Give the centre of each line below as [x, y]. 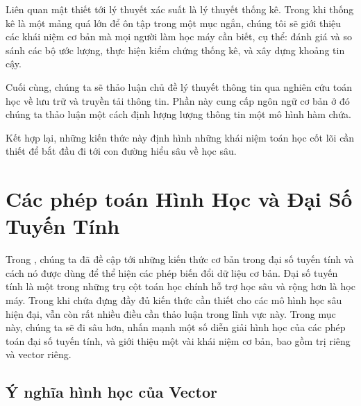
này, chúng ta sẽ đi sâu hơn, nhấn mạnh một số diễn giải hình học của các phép [176, 327]
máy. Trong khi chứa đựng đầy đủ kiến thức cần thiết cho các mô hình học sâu [174, 300]
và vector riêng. [39, 354]
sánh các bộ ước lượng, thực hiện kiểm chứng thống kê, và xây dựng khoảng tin [175, 50]
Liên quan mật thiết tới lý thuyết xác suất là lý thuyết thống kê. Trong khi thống [180, 9]
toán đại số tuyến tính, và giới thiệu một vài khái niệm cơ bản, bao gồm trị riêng [178, 340]
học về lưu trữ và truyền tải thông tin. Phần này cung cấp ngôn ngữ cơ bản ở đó [178, 100]
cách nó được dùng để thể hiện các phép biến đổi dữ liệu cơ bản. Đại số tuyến [172, 272]
